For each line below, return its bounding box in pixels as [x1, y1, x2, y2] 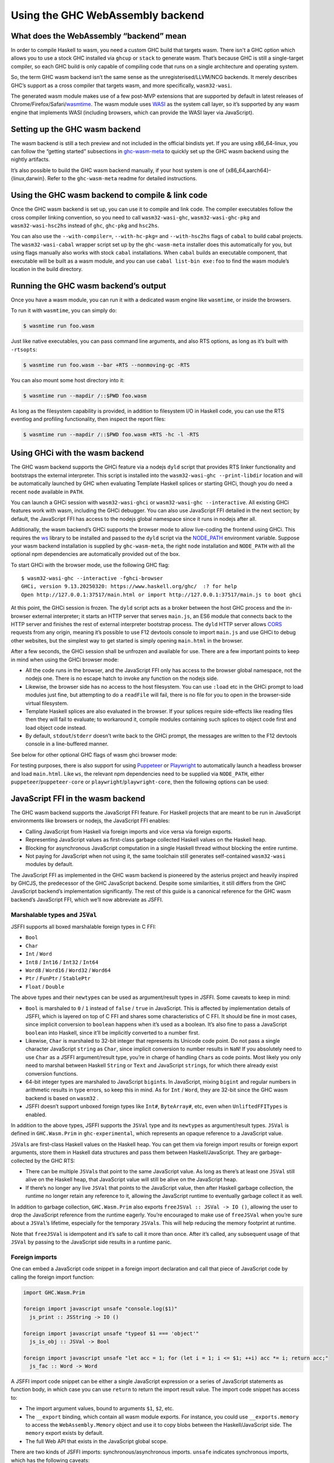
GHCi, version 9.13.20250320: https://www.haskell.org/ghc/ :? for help [21, 583, 237, 590]
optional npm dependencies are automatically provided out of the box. [11, 551, 181, 558]
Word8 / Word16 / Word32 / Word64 [25, 966, 111, 974]
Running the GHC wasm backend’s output [11, 281, 167, 291]
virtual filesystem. [25, 699, 68, 706]
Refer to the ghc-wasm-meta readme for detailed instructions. [47, 175, 197, 182]
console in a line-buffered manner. [25, 740, 109, 747]
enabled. [25, 1111, 47, 1118]
